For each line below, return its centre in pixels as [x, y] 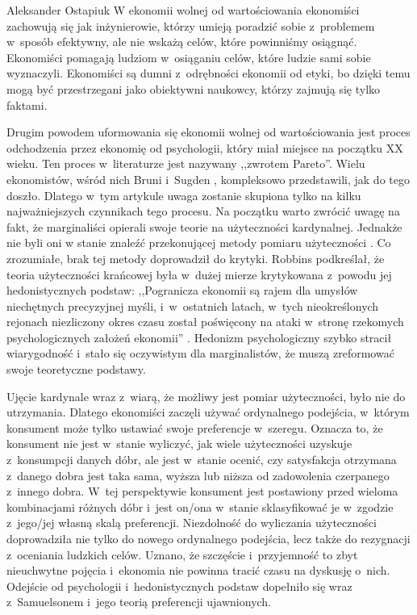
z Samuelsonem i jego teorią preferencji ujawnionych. [139, 602]
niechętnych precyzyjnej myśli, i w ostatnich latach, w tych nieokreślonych [193, 305]
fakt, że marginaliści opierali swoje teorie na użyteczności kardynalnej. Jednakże [204, 226]
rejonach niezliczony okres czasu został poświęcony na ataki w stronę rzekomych [205, 322]
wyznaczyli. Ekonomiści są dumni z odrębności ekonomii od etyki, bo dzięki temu [208, 73]
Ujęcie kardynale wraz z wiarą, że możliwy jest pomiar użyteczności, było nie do [206, 396]
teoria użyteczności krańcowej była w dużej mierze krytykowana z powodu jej [199, 274]
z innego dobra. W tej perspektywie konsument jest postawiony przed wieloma [202, 491]
